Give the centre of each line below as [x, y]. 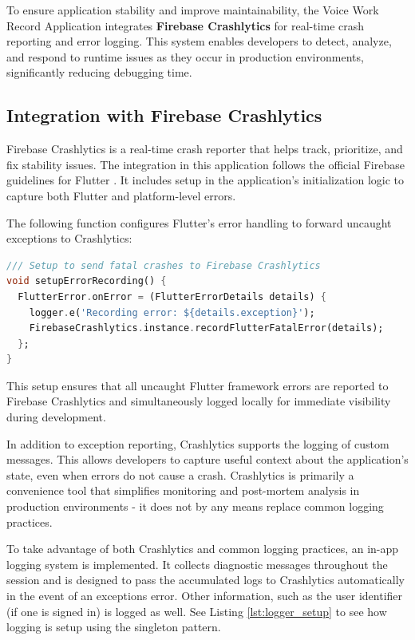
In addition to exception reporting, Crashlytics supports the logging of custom [198, 443]
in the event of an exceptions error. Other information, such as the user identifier [205, 596]
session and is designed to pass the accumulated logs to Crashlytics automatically [206, 580]
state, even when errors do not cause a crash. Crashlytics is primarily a [180, 474]
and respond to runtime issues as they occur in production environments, [185, 56]
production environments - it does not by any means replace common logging [195, 506]
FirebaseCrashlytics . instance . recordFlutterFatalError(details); [206, 328]
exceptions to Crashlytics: [69, 238]
